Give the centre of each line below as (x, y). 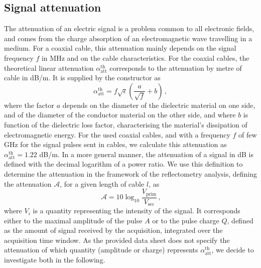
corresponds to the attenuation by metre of (176, 68)
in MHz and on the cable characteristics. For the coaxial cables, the (145, 57)
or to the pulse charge (186, 220)
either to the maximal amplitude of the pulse (73, 220)
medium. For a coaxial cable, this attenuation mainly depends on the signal (120, 48)
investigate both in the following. (55, 260)
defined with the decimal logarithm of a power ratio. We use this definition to (123, 164)
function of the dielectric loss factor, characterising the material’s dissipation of (126, 124)
